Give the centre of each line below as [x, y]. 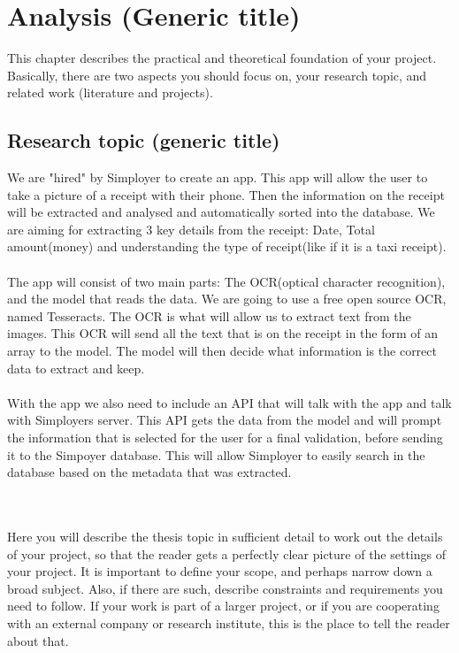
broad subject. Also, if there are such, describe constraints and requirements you [225, 588]
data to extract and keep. [76, 368]
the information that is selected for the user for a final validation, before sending [225, 438]
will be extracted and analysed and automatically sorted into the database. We [221, 212]
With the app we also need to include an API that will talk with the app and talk [229, 402]
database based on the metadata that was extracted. [149, 472]
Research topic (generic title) [144, 140]
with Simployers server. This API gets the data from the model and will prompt [225, 420]
